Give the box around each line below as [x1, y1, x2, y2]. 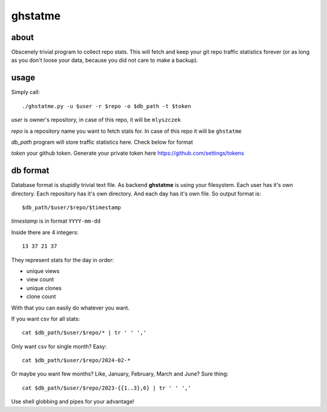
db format [11, 166, 50, 176]
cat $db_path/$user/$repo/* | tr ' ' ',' [22, 329, 147, 336]
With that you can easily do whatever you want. [11, 304, 130, 311]
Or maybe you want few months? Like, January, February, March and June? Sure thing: [11, 370, 229, 377]
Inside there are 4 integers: [11, 228, 79, 236]
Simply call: [11, 89, 41, 96]
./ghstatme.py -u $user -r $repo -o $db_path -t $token [22, 103, 191, 109]
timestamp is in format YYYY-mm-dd [11, 217, 101, 225]
